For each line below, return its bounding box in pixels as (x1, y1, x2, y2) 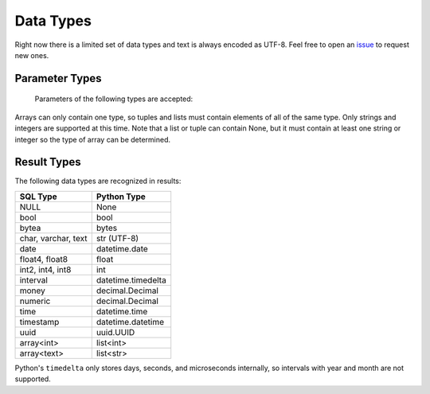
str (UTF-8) (96, 232, 139, 244)
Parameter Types (14, 72, 103, 85)
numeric (19, 295, 51, 306)
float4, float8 (19, 253, 68, 264)
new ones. (14, 50, 49, 60)
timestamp (19, 316, 60, 327)
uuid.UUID (96, 326, 135, 337)
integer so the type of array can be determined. (14, 135, 171, 144)
